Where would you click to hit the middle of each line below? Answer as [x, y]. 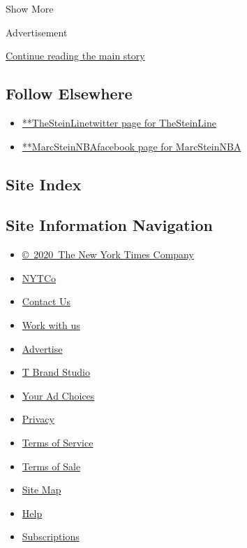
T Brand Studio [56, 372]
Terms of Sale [51, 466]
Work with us [51, 324]
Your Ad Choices [58, 395]
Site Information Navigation [109, 225]
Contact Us [46, 301]
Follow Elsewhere [69, 93]
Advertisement [37, 32]
